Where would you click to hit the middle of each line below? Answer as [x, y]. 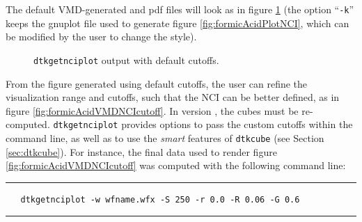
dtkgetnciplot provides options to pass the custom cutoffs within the [203, 124]
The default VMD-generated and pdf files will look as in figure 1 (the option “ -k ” [180, 9]
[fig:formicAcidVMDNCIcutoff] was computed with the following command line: [176, 165]
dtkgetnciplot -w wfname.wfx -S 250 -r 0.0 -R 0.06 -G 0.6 [160, 199]
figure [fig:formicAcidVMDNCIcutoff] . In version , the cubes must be [152, 110]
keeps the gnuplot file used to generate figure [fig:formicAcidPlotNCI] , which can [178, 23]
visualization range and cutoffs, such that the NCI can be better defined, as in [173, 97]
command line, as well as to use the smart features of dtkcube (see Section [165, 137]
